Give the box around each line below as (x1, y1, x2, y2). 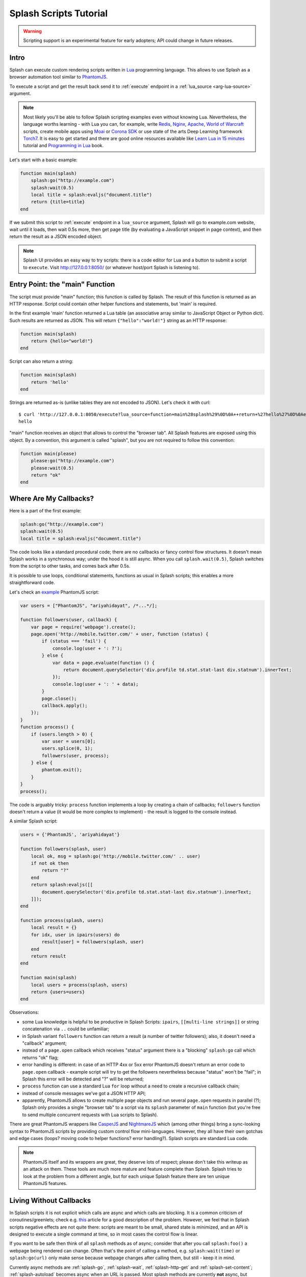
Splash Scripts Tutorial (9, 8, 108, 19)
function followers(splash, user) (20, 846, 107, 852)
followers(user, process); (41, 752, 109, 759)
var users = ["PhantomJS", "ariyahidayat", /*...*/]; (20, 603, 158, 608)
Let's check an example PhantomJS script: (9, 589, 99, 595)
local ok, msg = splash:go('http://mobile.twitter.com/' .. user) (31, 853, 201, 859)
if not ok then (31, 860, 69, 866)
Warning (23, 28, 42, 34)
